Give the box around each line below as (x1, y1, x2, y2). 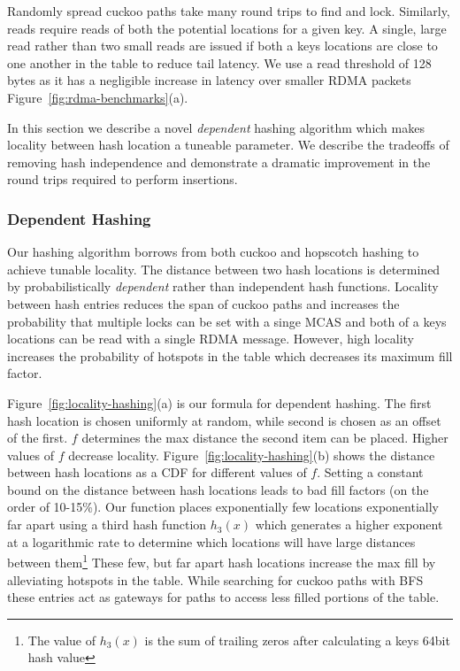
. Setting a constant (317, 463, 424, 482)
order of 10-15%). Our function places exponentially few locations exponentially (7, 497, 439, 516)
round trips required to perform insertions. (7, 170, 238, 189)
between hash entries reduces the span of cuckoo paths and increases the (7, 294, 400, 312)
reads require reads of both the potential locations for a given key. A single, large (7, 19, 447, 37)
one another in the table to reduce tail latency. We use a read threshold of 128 (7, 53, 432, 72)
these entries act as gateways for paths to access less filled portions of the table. (7, 588, 440, 606)
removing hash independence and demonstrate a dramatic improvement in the (7, 152, 431, 171)
